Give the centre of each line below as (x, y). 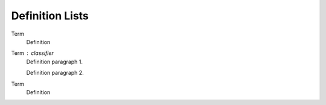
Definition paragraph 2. (55, 73)
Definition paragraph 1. (55, 62)
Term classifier (33, 53)
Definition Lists (50, 16)
